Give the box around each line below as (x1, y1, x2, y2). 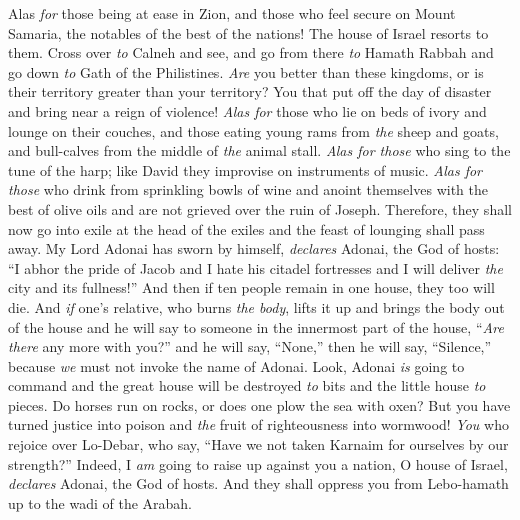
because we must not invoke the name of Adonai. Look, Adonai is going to (8, 355, 465, 376)
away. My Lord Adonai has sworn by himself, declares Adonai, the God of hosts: (8, 238, 500, 259)
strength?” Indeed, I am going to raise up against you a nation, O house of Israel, (8, 453, 508, 474)
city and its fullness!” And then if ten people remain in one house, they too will (8, 277, 495, 298)
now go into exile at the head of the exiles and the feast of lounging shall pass (8, 218, 485, 239)
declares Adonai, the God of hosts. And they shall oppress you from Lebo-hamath (8, 473, 509, 494)
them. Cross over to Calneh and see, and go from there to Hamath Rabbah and (8, 42, 494, 63)
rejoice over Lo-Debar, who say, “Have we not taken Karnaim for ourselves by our (8, 434, 509, 455)
